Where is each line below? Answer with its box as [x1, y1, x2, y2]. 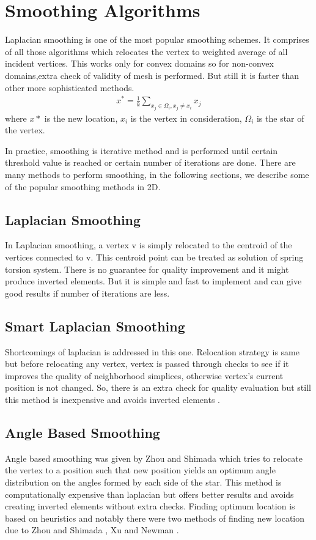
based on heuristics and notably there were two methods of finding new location [5, 511, 305, 524]
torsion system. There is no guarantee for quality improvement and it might [5, 262, 289, 275]
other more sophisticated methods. [5, 81, 134, 94]
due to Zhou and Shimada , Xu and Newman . [5, 523, 179, 536]
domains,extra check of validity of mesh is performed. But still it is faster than [5, 68, 299, 81]
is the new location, [44, 111, 118, 124]
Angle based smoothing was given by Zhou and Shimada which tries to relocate [5, 451, 303, 464]
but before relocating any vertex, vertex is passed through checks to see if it [5, 357, 289, 370]
